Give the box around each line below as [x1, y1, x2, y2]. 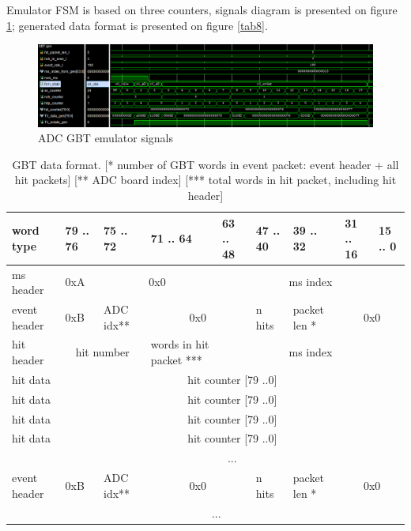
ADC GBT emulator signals [38, 130, 173, 146]
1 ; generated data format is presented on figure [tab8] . [6, 17, 268, 33]
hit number [75, 344, 130, 360]
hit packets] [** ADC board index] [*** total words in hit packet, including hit [14, 171, 397, 188]
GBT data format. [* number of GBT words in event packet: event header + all [12, 156, 399, 172]
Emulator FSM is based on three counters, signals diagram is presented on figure [6, 2, 398, 17]
